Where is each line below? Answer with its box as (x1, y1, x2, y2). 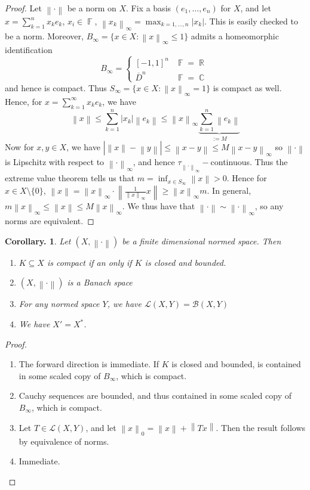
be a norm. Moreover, (5, 30, 84, 42)
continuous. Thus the (210, 156, 288, 168)
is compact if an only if (47, 256, 132, 268)
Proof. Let (5, 2, 42, 14)
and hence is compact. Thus (5, 81, 107, 94)
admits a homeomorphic (191, 30, 279, 42)
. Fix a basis (126, 2, 171, 14)
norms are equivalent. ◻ (5, 215, 94, 227)
